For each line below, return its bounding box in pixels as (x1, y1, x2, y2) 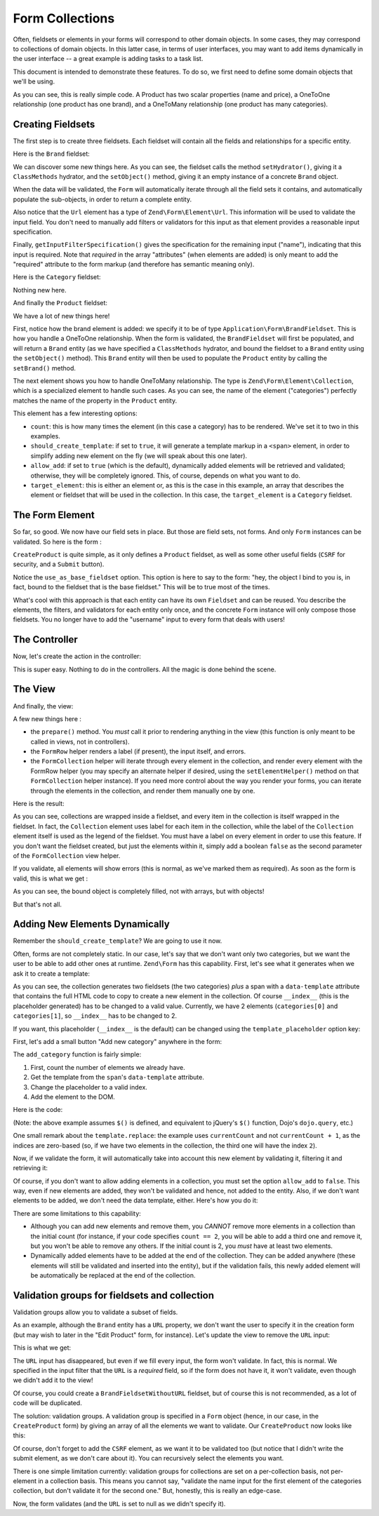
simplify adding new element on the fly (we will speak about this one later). (30, 451, 248, 460)
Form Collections (13, 11, 115, 26)
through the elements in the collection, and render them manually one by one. (30, 786, 255, 795)
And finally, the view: (13, 702, 74, 710)
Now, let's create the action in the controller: (13, 652, 142, 661)
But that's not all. (13, 900, 62, 908)
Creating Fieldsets (13, 118, 95, 130)
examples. (30, 431, 61, 440)
